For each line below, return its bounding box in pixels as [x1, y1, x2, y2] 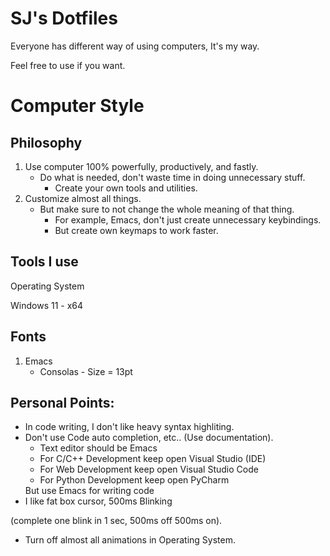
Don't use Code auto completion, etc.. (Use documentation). [24, 432, 274, 444]
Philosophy [10, 134, 83, 151]
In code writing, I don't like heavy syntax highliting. [24, 421, 235, 433]
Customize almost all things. [24, 192, 142, 204]
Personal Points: [10, 394, 115, 411]
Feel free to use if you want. [10, 59, 126, 71]
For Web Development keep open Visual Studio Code [39, 463, 259, 476]
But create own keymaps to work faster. [54, 224, 219, 236]
